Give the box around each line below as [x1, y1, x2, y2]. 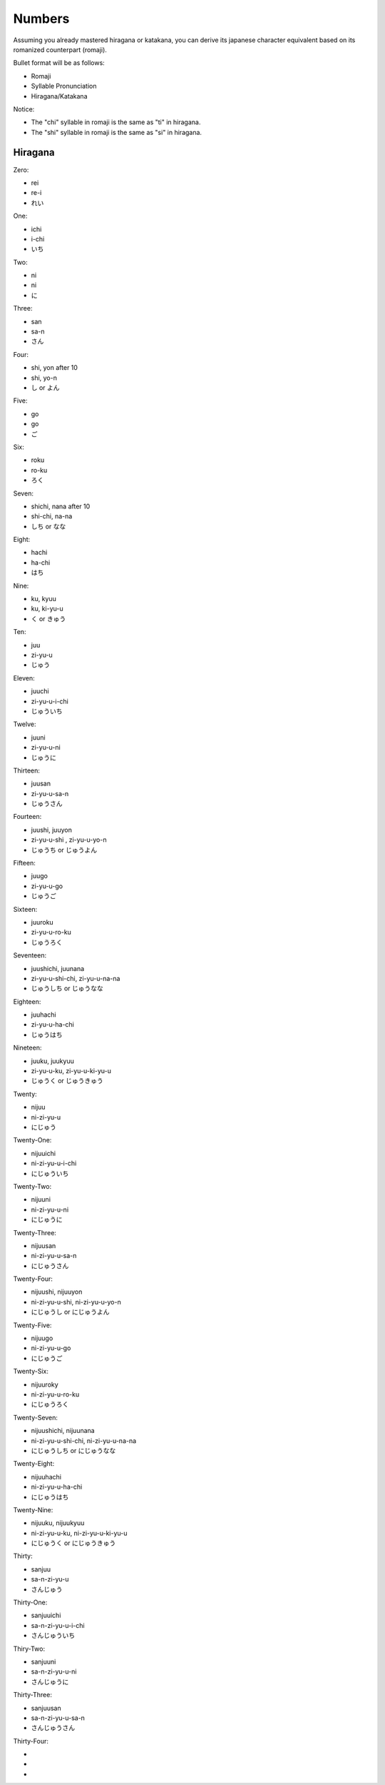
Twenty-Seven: [13, 1413, 58, 1422]
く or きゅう [31, 614, 66, 623]
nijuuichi [31, 1149, 56, 1157]
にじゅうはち [31, 1492, 69, 1501]
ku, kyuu [31, 595, 57, 603]
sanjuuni [31, 1657, 56, 1666]
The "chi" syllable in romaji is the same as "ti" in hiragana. [31, 118, 201, 126]
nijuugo [31, 1334, 53, 1342]
